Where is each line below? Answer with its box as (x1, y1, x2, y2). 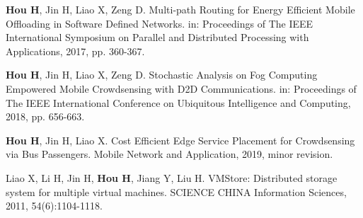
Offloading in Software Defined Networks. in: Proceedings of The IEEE (6, 16, 313, 30)
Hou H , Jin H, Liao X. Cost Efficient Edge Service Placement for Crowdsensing (6, 132, 355, 147)
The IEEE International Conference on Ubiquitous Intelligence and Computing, (6, 95, 351, 110)
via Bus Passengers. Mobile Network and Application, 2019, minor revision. (6, 147, 333, 161)
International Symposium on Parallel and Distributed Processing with (6, 30, 309, 45)
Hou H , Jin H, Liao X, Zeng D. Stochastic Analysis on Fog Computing (6, 67, 318, 82)
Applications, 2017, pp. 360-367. (6, 43, 145, 58)
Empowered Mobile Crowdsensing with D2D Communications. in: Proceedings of (6, 81, 357, 96)
